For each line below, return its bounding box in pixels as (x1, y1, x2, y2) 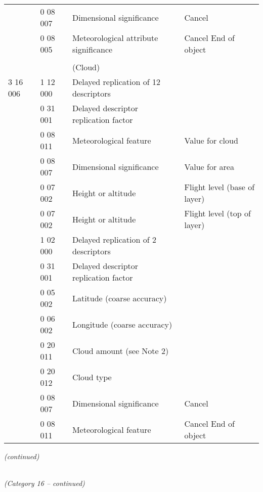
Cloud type (72, 371, 112, 383)
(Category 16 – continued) (4, 478, 85, 488)
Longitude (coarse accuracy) (72, 318, 172, 330)
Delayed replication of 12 (72, 76, 160, 87)
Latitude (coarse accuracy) (72, 292, 167, 304)
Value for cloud (184, 134, 238, 146)
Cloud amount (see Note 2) (72, 344, 169, 356)
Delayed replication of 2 (72, 234, 156, 245)
